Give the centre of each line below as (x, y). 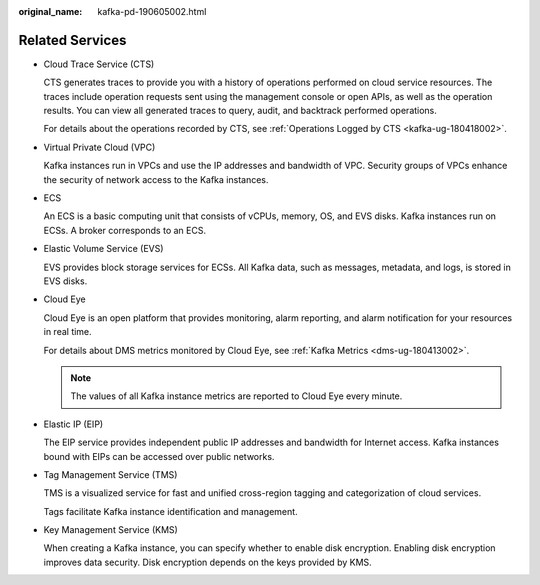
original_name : (50, 11)
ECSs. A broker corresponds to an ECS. (125, 230)
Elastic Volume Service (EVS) (103, 249)
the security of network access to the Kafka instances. (156, 179)
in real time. (67, 332)
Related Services (72, 40)
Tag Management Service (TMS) (110, 474)
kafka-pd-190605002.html (152, 11)
